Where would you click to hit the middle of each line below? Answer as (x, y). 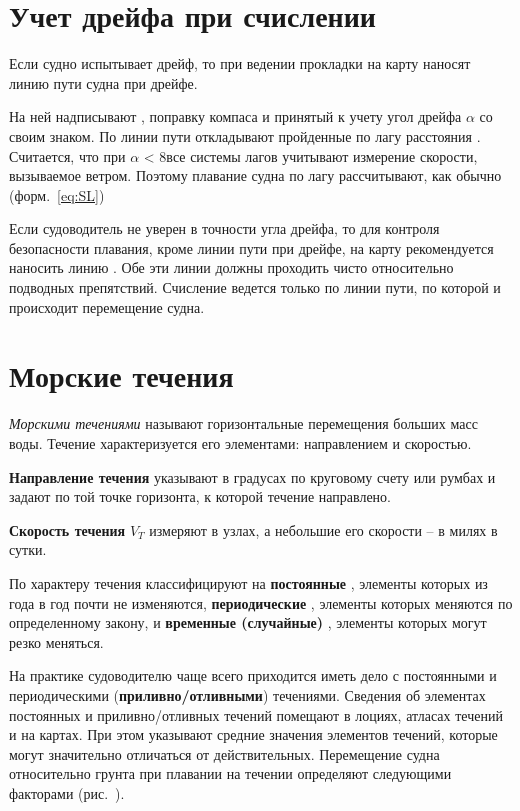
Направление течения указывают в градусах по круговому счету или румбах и (252, 476)
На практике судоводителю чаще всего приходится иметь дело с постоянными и (253, 675)
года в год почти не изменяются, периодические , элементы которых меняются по (261, 602)
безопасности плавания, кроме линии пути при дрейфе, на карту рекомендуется (251, 247)
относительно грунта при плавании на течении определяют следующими (230, 773)
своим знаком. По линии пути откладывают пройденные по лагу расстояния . (245, 135)
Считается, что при (67, 155)
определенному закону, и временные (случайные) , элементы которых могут (248, 622)
